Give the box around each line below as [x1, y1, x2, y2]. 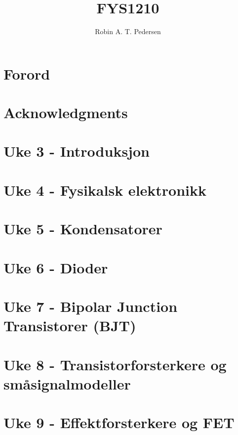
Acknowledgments [3, 102, 128, 123]
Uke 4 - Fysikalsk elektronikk [3, 179, 207, 200]
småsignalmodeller [3, 373, 131, 393]
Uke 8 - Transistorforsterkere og [3, 354, 227, 374]
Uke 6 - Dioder [3, 257, 108, 277]
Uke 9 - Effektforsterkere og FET [3, 412, 235, 433]
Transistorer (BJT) [3, 315, 136, 336]
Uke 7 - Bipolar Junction [3, 296, 178, 316]
